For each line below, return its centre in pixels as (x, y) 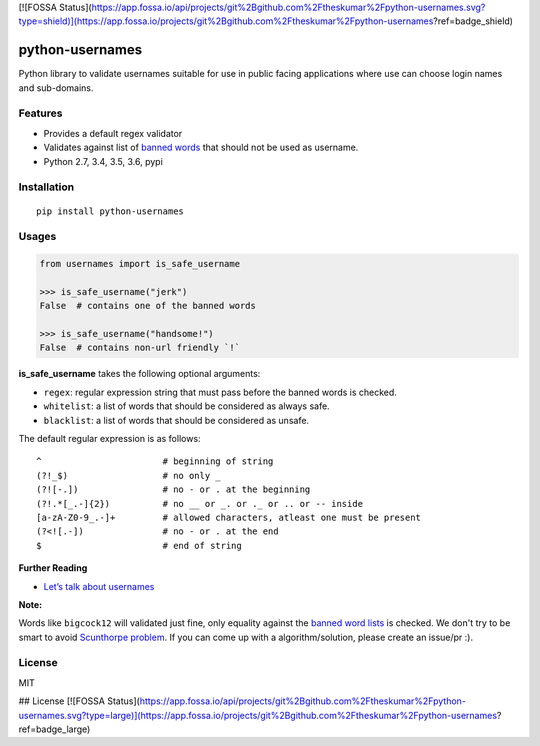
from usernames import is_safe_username (139, 264)
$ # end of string (139, 545)
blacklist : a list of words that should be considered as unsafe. (176, 420)
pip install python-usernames (110, 211)
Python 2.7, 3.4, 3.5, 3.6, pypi (103, 161)
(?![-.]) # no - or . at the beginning (173, 489)
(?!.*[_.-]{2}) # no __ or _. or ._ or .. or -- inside (200, 503)
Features (40, 113)
